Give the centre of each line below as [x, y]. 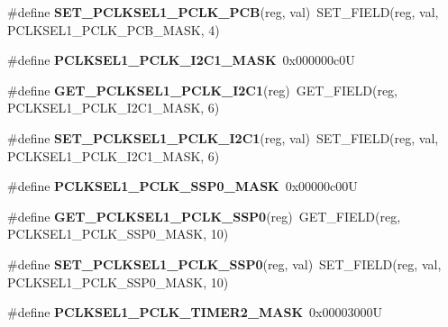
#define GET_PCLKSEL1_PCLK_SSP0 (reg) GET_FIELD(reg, [204, 216]
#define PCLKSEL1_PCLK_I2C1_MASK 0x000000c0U [181, 60]
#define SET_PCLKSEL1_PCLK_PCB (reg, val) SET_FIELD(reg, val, [223, 12]
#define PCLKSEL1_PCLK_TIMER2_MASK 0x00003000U [195, 312]
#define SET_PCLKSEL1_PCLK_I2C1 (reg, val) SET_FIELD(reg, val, [223, 137]
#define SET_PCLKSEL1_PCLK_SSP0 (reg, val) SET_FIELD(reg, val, [224, 263]
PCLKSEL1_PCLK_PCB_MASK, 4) [114, 29]
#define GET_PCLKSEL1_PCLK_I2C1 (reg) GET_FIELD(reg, [202, 90]
